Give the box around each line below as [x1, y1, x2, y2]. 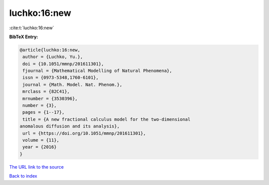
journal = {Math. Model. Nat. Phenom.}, [22, 82, 123, 87]
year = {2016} [22, 144, 57, 150]
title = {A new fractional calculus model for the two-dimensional [22, 117, 191, 122]
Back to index [9, 173, 37, 179]
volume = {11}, [22, 137, 60, 143]
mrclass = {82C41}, [22, 89, 70, 94]
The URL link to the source [9, 164, 64, 170]
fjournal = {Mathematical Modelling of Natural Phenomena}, [22, 68, 172, 74]
